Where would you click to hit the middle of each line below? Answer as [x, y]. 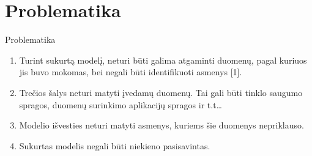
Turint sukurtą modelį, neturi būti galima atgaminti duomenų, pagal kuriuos [163, 60]
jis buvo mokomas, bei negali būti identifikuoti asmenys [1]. [131, 72]
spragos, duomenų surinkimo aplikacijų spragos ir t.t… [121, 104]
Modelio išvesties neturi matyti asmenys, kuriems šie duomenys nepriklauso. [162, 125]
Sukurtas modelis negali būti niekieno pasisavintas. [115, 145]
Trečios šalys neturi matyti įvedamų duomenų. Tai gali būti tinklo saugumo [161, 92]
